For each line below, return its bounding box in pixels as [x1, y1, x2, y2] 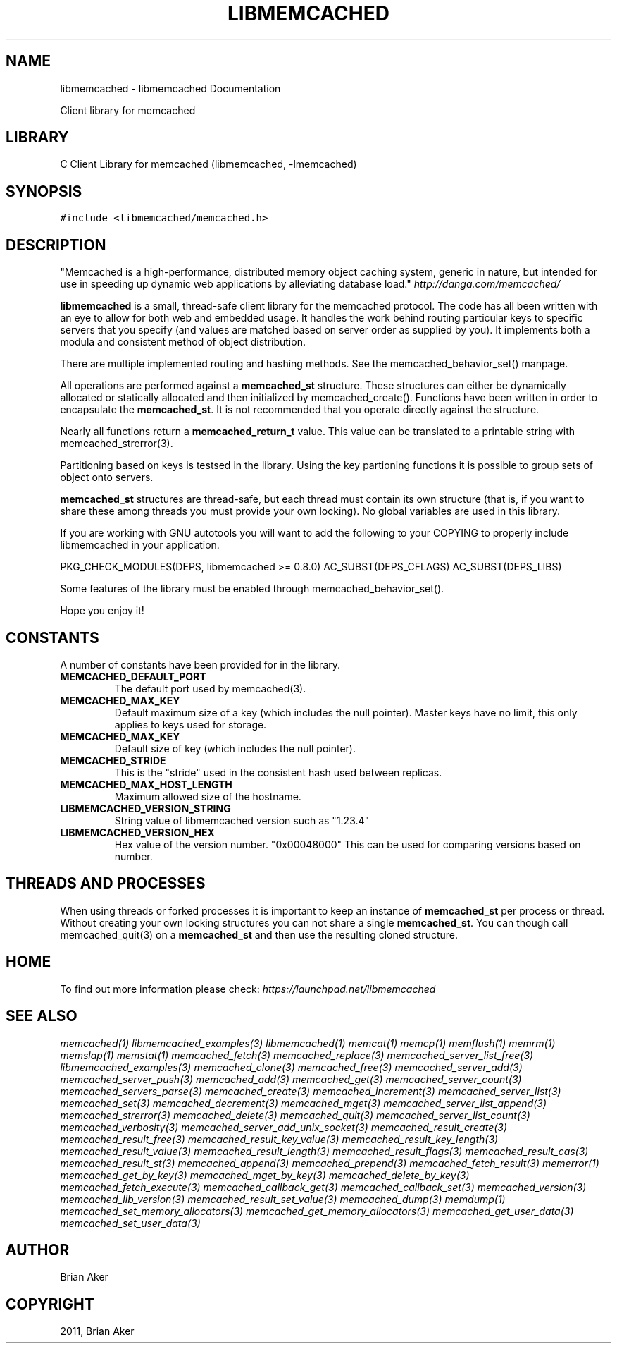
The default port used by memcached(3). [114, 682, 306, 695]
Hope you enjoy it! [60, 604, 144, 617]
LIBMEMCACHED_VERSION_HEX [60, 826, 215, 838]
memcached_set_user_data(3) [60, 1216, 201, 1229]
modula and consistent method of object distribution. [60, 336, 306, 348]
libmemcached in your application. [60, 539, 220, 551]
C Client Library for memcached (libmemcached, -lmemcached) [60, 158, 357, 171]
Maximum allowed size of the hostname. [114, 790, 301, 802]
